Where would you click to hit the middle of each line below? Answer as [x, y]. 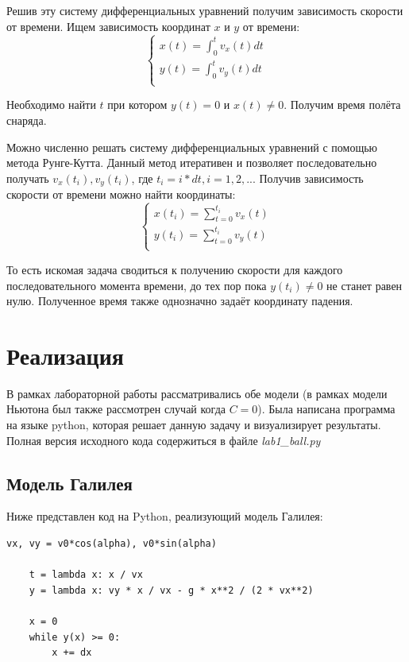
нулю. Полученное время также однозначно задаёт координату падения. [180, 301]
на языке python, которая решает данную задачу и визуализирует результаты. [194, 425]
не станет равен [365, 285]
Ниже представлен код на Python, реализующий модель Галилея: [165, 516]
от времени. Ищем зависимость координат [108, 26]
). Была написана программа [326, 409]
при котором [137, 105]
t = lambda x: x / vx [86, 575]
